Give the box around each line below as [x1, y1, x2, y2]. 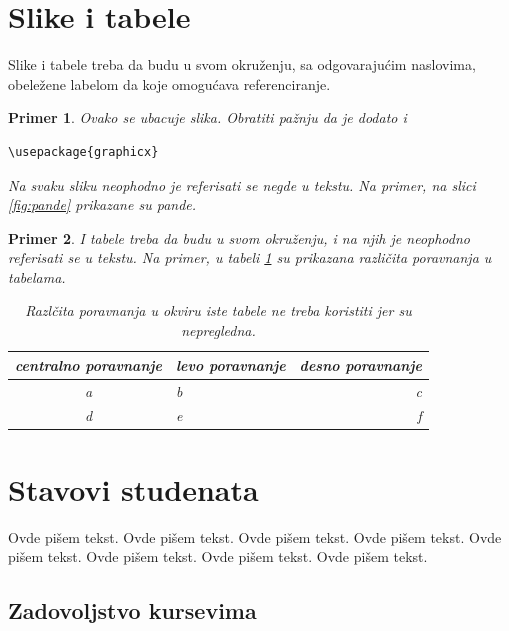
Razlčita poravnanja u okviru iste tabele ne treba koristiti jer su [25, 300, 412, 321]
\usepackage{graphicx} [8, 144, 159, 159]
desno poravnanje [299, 354, 422, 375]
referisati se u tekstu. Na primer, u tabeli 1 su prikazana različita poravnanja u [8, 247, 492, 268]
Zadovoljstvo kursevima [8, 595, 257, 626]
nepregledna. [181, 320, 256, 341]
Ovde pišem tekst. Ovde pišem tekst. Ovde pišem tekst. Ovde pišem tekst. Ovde [8, 526, 502, 547]
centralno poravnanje [15, 354, 162, 375]
